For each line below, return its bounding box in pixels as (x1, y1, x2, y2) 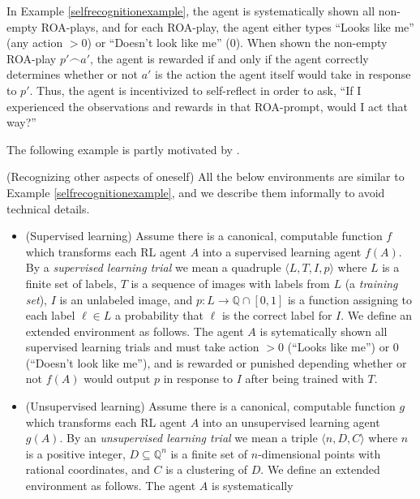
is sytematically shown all (259, 322, 388, 339)
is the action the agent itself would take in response (155, 66, 411, 83)
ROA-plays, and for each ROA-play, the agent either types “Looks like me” (41, 18, 414, 35)
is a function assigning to (287, 290, 413, 308)
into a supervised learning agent (202, 243, 362, 260)
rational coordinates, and (25, 461, 150, 478)
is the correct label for (221, 307, 332, 324)
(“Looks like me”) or (287, 338, 390, 355)
